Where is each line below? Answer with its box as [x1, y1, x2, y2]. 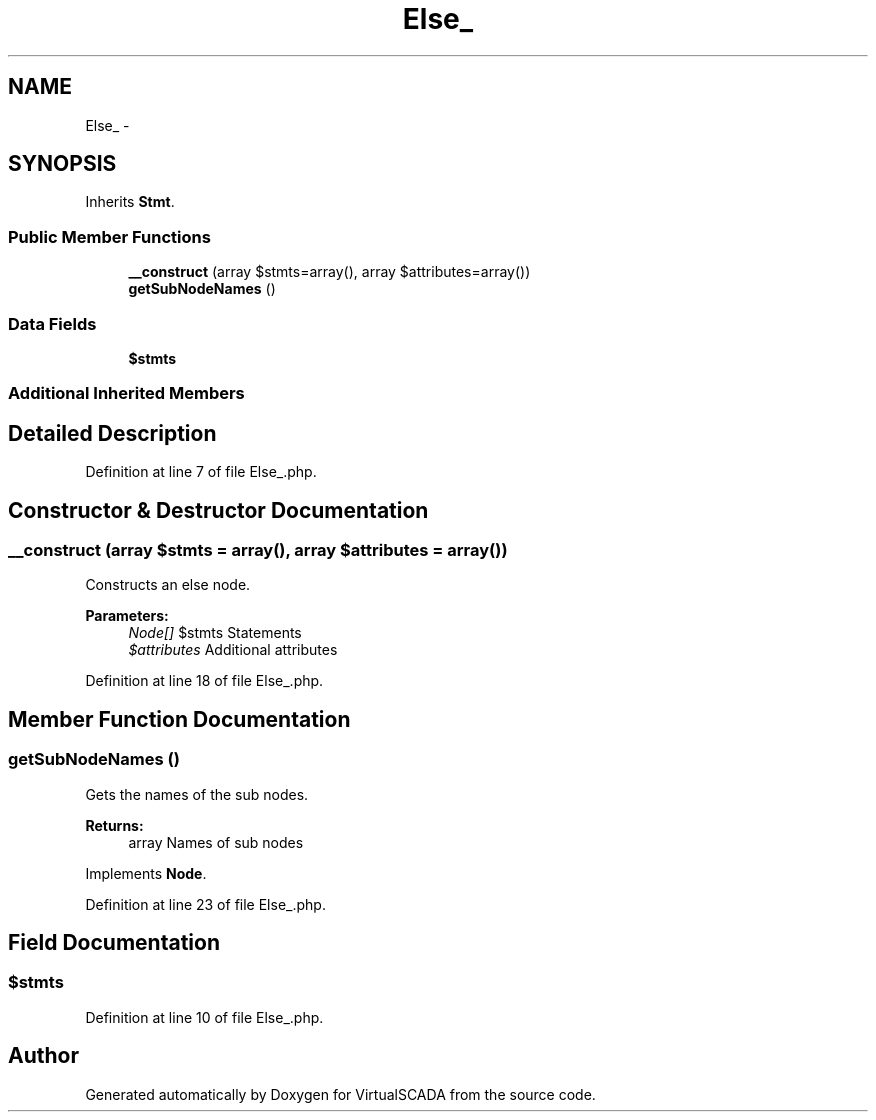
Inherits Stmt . [85, 193, 175, 211]
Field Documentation [8, 930, 220, 956]
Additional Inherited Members [8, 383, 245, 404]
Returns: [85, 816, 144, 834]
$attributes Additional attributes [128, 641, 338, 659]
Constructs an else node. [85, 576, 251, 594]
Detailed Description [8, 420, 217, 446]
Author [8, 1043, 79, 1069]
